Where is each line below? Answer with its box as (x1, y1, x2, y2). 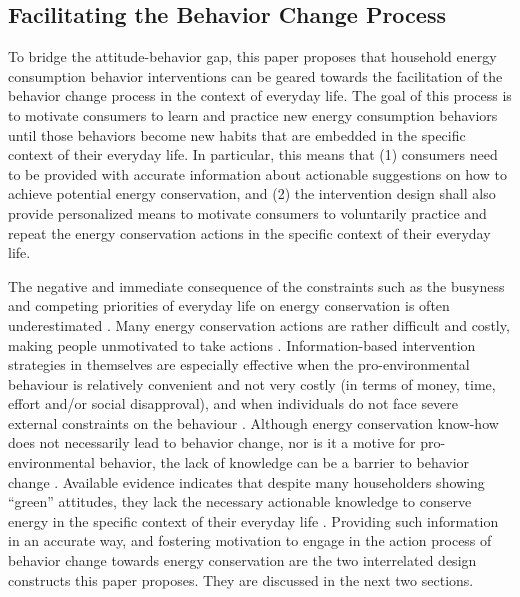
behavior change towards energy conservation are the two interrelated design (8, 550, 477, 571)
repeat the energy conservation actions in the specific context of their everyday (8, 222, 491, 243)
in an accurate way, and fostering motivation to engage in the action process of (8, 530, 492, 551)
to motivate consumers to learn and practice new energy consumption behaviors (8, 104, 498, 125)
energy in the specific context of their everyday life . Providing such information (8, 510, 499, 531)
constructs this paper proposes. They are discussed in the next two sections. (8, 569, 474, 590)
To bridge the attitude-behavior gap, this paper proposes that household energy (8, 46, 497, 67)
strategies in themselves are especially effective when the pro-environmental (8, 354, 470, 375)
